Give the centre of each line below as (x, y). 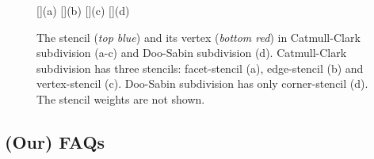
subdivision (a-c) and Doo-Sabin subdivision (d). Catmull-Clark (192, 53)
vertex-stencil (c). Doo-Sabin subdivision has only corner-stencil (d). (202, 83)
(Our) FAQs (55, 141)
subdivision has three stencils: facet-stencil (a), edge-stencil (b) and (200, 68)
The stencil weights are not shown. (121, 98)
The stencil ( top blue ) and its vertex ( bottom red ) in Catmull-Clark (198, 37)
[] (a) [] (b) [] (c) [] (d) (83, 10)
